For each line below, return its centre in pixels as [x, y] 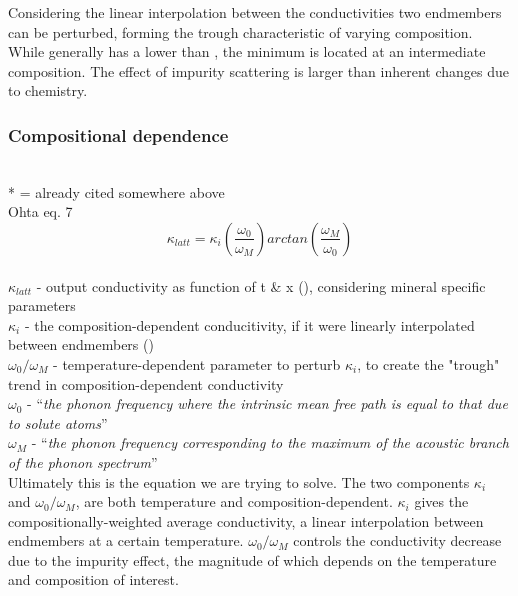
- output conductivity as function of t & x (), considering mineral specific [261, 285]
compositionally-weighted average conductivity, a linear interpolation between [246, 520]
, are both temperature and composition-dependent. [234, 501]
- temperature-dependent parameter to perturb [197, 363]
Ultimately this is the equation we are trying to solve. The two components [239, 481]
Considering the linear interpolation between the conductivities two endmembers [255, 12]
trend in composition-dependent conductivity [146, 383]
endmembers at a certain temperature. [126, 540]
